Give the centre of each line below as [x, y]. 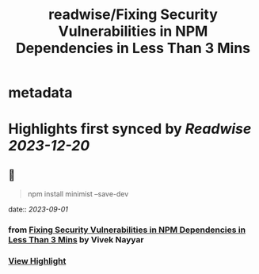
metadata [40, 93]
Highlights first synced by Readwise [130, 129]
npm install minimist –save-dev [78, 194]
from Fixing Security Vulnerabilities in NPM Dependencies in [127, 230]
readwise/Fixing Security [133, 15]
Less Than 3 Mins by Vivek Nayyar [76, 240]
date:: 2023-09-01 [38, 209]
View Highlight [37, 261]
